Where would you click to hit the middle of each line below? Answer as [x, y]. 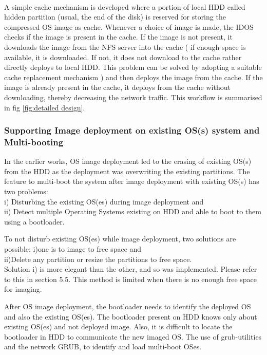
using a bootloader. [34, 221]
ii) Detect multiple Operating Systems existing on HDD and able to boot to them [133, 211]
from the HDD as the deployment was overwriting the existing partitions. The [127, 171]
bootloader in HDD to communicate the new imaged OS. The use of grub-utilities [133, 336]
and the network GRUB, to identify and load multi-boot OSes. [103, 347]
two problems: [26, 191]
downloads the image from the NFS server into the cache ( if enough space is [125, 46]
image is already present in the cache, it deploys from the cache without [117, 87]
